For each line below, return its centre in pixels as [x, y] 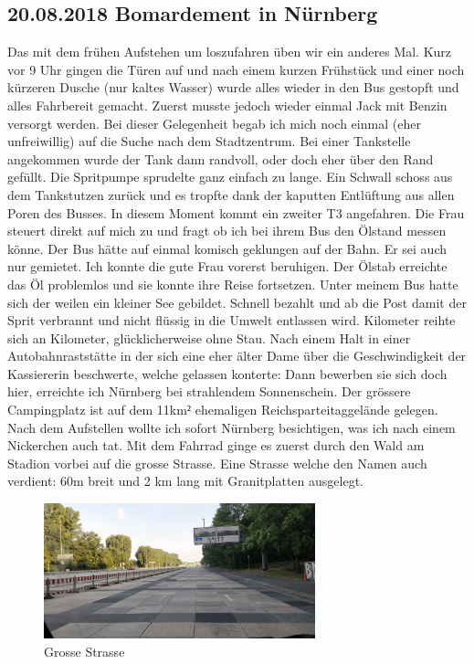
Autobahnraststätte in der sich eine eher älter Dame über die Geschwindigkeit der [237, 356]
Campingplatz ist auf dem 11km [97, 410]
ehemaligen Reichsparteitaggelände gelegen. [316, 410]
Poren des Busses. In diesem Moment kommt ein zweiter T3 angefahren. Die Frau [236, 212]
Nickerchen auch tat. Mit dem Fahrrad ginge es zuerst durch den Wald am [216, 445]
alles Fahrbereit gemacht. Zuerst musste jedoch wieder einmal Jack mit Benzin [227, 105]
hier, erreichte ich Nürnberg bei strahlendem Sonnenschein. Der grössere [209, 391]
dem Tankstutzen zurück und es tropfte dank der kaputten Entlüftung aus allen [231, 194]
